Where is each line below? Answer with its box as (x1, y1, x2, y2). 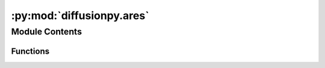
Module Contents (11, 26, 82, 37)
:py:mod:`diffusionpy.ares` (11, 9, 150, 22)
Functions (11, 46, 50, 56)
